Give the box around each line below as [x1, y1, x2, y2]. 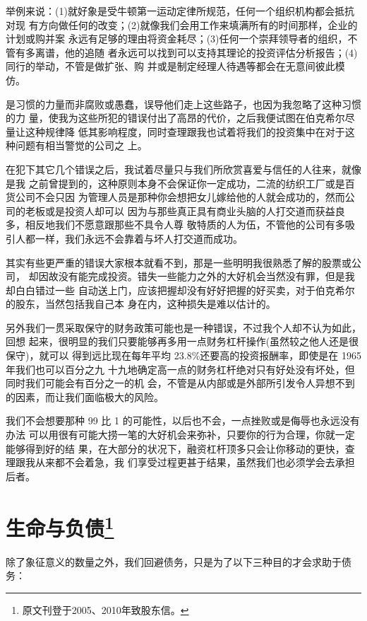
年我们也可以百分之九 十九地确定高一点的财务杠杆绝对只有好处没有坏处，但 [6, 361, 355, 376]
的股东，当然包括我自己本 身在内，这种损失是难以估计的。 [6, 296, 276, 311]
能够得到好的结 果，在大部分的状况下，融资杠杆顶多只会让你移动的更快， [6, 441, 345, 455]
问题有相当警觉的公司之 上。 [15, 138, 148, 153]
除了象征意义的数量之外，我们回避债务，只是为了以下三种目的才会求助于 [6, 554, 342, 569]
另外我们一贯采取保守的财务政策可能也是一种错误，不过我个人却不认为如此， [6, 320, 361, 335]
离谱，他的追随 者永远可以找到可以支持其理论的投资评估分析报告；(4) [35, 45, 358, 59]
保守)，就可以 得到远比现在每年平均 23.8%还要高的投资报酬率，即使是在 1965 [6, 348, 361, 363]
